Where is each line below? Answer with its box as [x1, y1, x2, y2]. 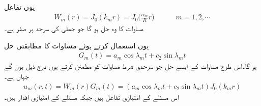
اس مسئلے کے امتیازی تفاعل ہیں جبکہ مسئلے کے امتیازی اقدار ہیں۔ [4, 91, 179, 102]
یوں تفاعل [4, 2, 35, 12]
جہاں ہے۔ [4, 70, 29, 81]
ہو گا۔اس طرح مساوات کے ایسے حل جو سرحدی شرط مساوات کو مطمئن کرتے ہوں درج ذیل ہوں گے [4, 61, 257, 71]
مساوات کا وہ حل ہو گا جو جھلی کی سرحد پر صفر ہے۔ [4, 23, 143, 34]
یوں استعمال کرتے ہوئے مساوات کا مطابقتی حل [4, 40, 149, 50]
